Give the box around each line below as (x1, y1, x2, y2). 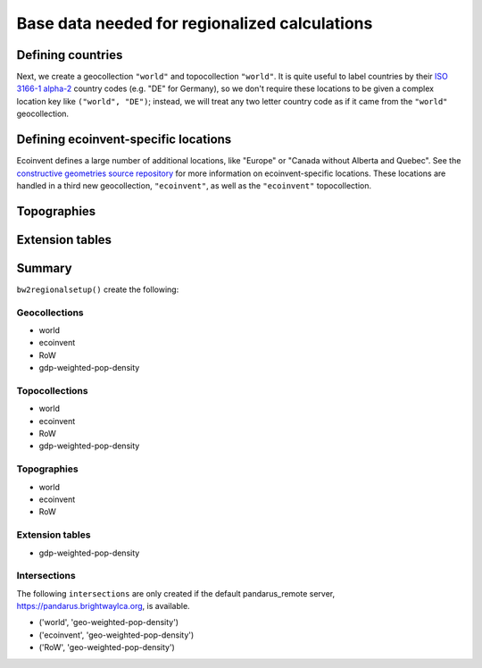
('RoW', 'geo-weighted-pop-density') (38, 642, 176, 653)
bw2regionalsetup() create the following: (16, 284, 179, 295)
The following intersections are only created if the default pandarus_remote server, (16, 588, 336, 598)
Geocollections (16, 306, 84, 319)
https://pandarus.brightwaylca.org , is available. (16, 601, 191, 612)
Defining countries (16, 47, 123, 63)
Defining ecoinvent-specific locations (16, 132, 232, 147)
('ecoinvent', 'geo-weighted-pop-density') (38, 630, 195, 640)
